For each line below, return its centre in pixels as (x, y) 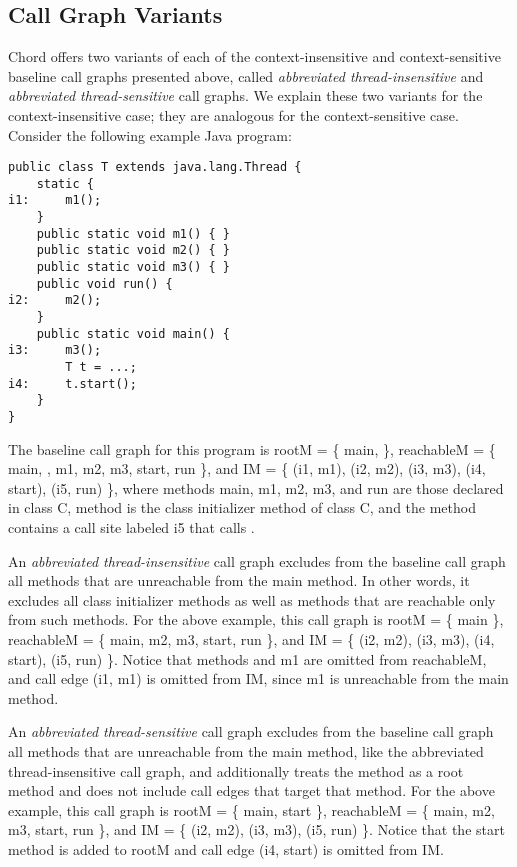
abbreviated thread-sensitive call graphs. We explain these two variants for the (245, 95)
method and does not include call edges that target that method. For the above (251, 790)
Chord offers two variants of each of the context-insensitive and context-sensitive (254, 56)
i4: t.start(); (72, 383)
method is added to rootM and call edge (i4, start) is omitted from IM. (226, 848)
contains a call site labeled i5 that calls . (131, 527)
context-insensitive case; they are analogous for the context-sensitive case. (233, 114)
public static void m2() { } (133, 250)
